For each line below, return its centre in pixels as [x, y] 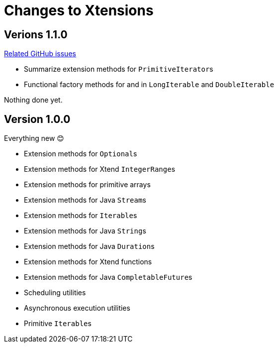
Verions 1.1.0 [36, 34]
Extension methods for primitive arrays [87, 185]
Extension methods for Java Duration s [89, 246]
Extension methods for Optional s [81, 154]
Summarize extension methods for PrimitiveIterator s [119, 69]
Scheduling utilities [55, 293]
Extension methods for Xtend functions [88, 262]
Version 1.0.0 [37, 119]
